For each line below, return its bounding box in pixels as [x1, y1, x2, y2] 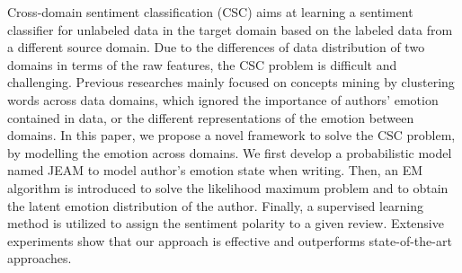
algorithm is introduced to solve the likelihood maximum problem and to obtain [7, 178, 449, 197]
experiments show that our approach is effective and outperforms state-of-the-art [7, 231, 452, 250]
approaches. [7, 249, 72, 268]
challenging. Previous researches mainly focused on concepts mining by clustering [7, 73, 455, 92]
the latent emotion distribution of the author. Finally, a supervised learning [7, 196, 424, 215]
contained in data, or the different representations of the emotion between [7, 108, 414, 127]
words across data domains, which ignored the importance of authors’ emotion [7, 90, 439, 109]
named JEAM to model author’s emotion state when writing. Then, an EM [7, 161, 423, 180]
